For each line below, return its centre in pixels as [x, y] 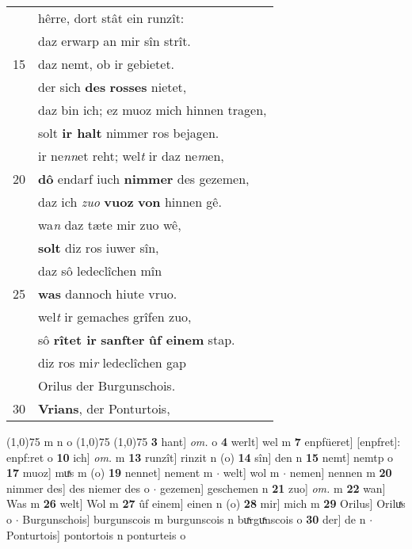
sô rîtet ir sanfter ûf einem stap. [137, 339]
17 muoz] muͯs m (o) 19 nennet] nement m [110, 473]
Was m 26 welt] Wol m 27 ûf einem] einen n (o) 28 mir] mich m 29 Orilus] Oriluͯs [206, 503]
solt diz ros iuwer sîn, [99, 248]
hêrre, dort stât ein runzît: [111, 18]
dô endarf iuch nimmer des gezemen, [144, 179]
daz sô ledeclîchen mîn [100, 271]
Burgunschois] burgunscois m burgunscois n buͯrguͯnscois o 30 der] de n [194, 518]
